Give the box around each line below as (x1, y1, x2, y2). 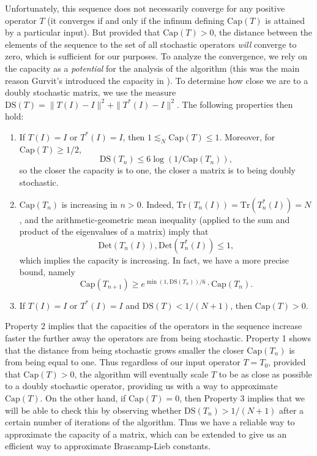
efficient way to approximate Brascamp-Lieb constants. (5, 439, 211, 452)
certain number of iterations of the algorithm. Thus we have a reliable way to (5, 416, 295, 428)
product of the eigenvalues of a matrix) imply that (19, 225, 209, 238)
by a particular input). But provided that (5, 26, 160, 39)
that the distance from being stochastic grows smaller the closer (5, 343, 244, 356)
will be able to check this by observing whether (5, 403, 182, 416)
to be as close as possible (218, 367, 312, 380)
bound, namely (19, 265, 75, 278)
